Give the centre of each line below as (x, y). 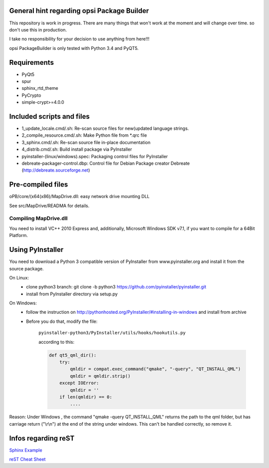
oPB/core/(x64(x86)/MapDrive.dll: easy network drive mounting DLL (79, 197)
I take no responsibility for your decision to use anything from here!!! (79, 39)
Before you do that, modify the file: (62, 321)
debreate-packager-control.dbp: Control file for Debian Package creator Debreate (106, 163)
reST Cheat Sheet (27, 460)
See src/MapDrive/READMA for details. (49, 206)
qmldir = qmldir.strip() (100, 376)
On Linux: (19, 277)
